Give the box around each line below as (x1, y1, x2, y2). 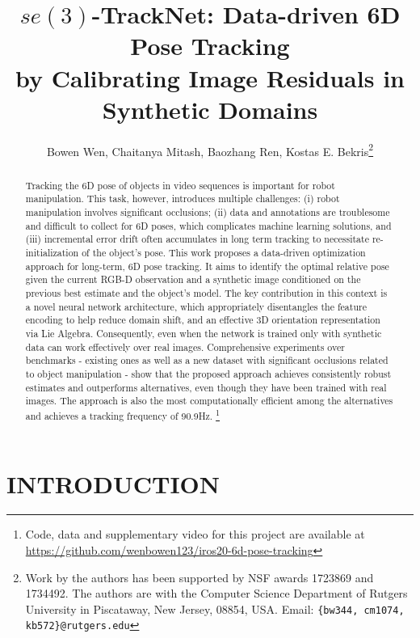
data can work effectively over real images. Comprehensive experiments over (25, 340, 345, 353)
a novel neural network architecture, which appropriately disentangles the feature (25, 299, 367, 313)
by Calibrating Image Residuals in (15, 61, 405, 94)
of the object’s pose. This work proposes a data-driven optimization (82, 246, 366, 260)
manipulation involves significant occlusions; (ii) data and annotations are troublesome (25, 205, 390, 219)
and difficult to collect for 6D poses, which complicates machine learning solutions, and (25, 218, 392, 232)
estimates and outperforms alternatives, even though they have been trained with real (25, 380, 387, 394)
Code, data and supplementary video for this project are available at (25, 526, 365, 543)
